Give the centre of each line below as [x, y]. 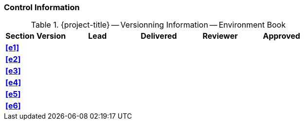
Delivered [159, 36]
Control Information [42, 7]
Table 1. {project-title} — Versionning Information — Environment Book [158, 25]
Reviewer [220, 36]
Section [20, 36]
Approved [282, 36]
